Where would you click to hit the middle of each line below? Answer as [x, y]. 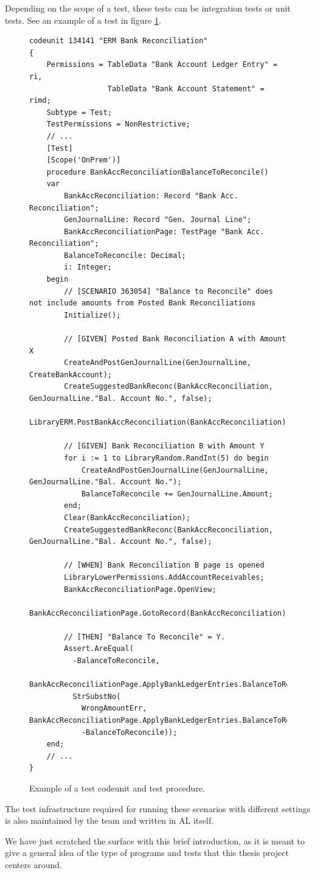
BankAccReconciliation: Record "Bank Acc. [151, 196]
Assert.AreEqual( [99, 649]
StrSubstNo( [97, 696]
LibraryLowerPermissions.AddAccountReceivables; [164, 577]
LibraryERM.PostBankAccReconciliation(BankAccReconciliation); [160, 423]
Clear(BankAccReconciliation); [127, 517]
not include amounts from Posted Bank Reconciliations [143, 303]
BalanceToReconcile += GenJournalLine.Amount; [177, 494]
